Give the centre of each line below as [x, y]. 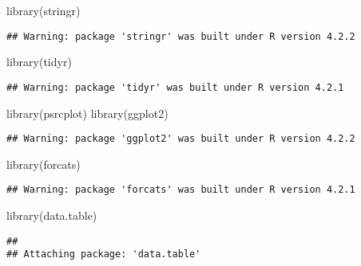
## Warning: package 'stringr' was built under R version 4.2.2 [181, 36]
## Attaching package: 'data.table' [104, 254]
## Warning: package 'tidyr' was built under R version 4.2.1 [175, 87]
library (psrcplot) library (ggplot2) [87, 113]
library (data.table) [52, 215]
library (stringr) [44, 10]
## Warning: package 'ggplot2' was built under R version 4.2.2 [181, 139]
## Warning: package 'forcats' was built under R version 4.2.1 [181, 190]
